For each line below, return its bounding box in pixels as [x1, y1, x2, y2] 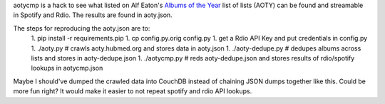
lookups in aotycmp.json [31, 64, 103, 73]
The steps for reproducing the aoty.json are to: [13, 24, 150, 32]
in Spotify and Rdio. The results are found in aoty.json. [13, 11, 173, 19]
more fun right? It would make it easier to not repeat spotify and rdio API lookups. [13, 87, 252, 95]
